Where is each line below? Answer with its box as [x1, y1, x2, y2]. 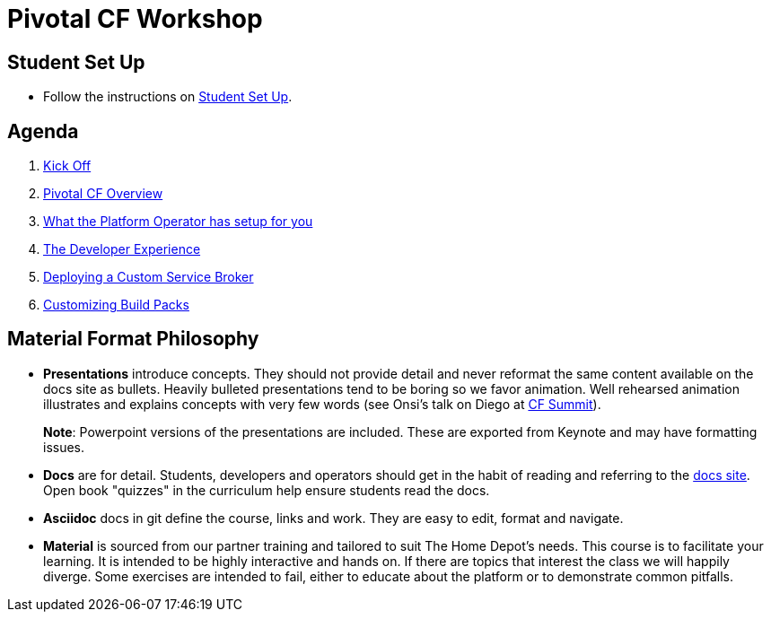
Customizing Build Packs [43, 297, 189, 313]
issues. [43, 439, 85, 455]
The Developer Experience [43, 241, 201, 257]
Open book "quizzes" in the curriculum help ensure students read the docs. [43, 482, 490, 498]
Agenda [7, 119, 79, 143]
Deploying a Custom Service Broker [43, 269, 254, 285]
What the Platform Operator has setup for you [43, 214, 313, 230]
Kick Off [43, 158, 92, 174]
